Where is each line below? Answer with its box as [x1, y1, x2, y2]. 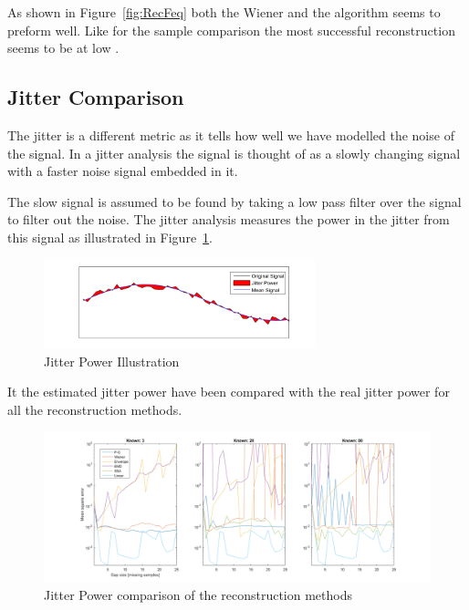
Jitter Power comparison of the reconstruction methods [44, 585, 352, 605]
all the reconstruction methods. [7, 400, 182, 419]
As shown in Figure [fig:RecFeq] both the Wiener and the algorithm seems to [7, 3, 441, 21]
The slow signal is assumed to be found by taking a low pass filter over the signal [7, 191, 462, 211]
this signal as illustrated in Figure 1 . [7, 227, 214, 246]
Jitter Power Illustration [44, 351, 180, 370]
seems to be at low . [7, 38, 120, 57]
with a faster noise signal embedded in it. [7, 161, 238, 181]
